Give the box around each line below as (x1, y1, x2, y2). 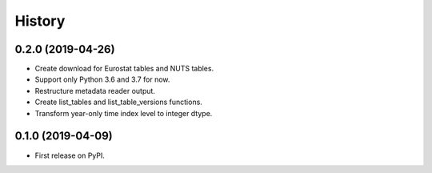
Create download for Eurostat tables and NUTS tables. (34, 64, 214, 74)
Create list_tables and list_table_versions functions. (34, 97, 203, 107)
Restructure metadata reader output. (34, 86, 156, 95)
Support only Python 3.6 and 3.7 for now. (34, 74, 170, 84)
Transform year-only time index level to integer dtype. (34, 108, 213, 118)
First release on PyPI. (34, 151, 106, 160)
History (14, 12, 66, 30)
